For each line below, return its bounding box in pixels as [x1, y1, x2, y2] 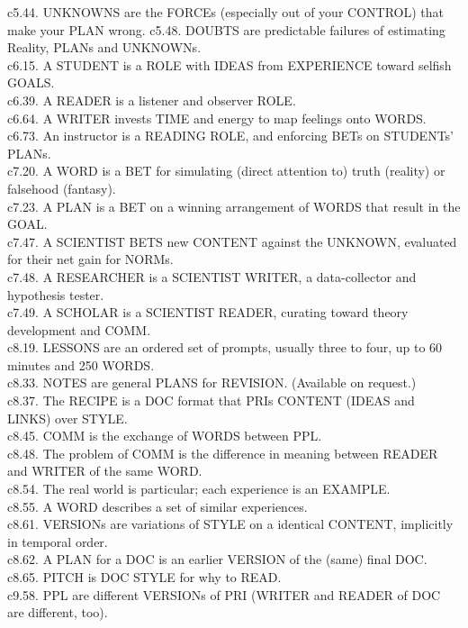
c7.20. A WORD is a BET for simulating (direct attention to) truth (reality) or [7, 161, 445, 180]
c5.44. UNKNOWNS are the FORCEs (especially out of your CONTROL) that [7, 3, 444, 21]
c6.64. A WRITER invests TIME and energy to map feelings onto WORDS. [7, 108, 427, 127]
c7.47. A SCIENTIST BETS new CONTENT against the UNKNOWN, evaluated [7, 232, 457, 250]
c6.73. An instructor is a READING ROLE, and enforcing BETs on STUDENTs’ [7, 126, 454, 145]
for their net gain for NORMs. [7, 250, 174, 268]
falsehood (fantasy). [7, 178, 116, 197]
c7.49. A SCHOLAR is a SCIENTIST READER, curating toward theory [7, 303, 409, 322]
